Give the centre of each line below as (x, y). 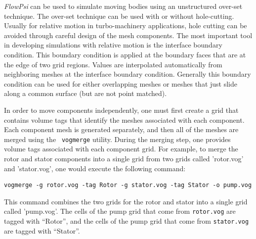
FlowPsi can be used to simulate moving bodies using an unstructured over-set (123, 6)
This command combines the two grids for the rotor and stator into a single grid (126, 201)
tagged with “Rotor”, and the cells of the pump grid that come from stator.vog (127, 221)
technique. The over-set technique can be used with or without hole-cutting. (119, 16)
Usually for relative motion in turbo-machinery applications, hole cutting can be (126, 25)
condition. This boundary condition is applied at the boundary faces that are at (125, 54)
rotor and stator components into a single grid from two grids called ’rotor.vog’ (124, 158)
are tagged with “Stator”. (42, 230)
